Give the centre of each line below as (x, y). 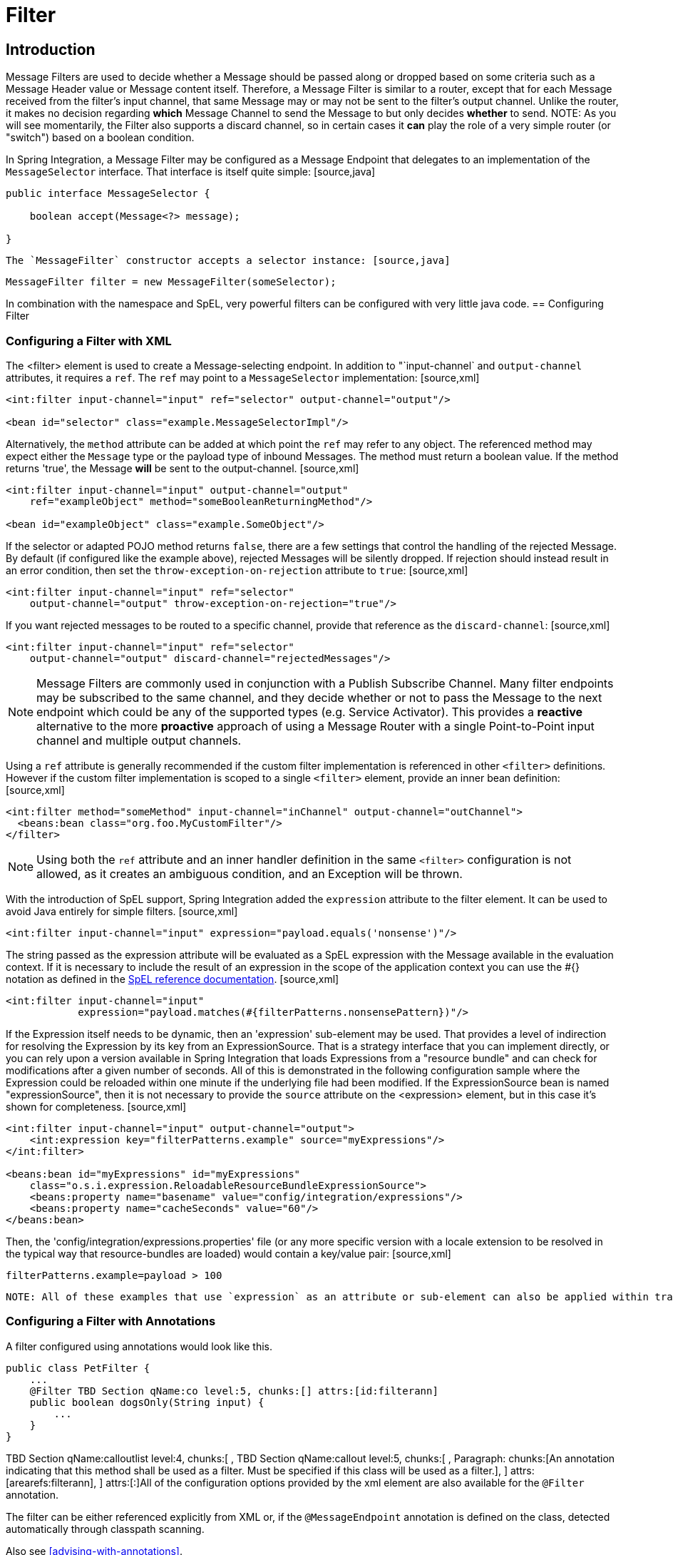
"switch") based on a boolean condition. (100, 138)
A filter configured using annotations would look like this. (139, 1346)
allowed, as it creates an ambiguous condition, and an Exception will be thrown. (250, 873)
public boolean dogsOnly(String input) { (147, 1402)
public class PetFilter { (78, 1368)
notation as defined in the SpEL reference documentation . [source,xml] (173, 979)
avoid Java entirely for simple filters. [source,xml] (122, 911)
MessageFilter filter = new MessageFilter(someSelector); (171, 282)
